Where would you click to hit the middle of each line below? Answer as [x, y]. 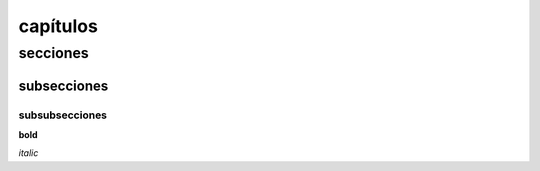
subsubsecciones [63, 115]
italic [28, 153]
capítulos [58, 26]
